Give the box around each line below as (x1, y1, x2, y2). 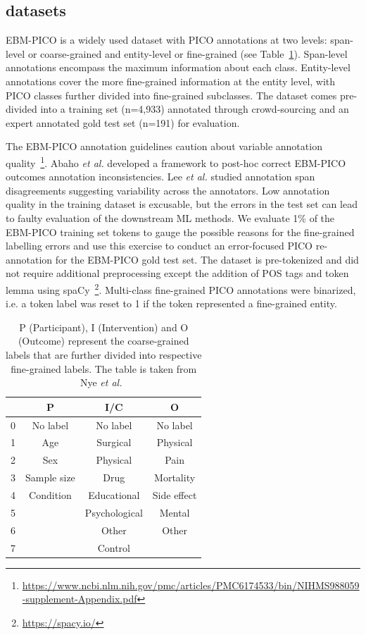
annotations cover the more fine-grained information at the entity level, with (6, 73, 336, 88)
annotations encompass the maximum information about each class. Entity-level (6, 60, 351, 75)
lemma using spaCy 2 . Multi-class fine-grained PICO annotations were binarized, (6, 280, 356, 297)
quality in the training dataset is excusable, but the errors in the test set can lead (6, 197, 358, 211)
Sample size (25, 470, 75, 485)
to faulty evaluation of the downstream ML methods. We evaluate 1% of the (6, 210, 335, 225)
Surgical (96, 435, 132, 450)
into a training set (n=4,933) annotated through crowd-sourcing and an (40, 101, 349, 116)
